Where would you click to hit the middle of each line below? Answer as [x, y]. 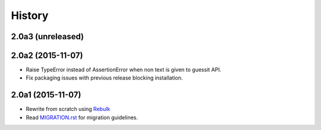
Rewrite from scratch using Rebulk [68, 109]
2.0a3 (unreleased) [48, 37]
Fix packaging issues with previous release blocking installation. [104, 78]
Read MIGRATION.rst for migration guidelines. [82, 117]
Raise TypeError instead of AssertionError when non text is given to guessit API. [124, 70]
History [30, 15]
